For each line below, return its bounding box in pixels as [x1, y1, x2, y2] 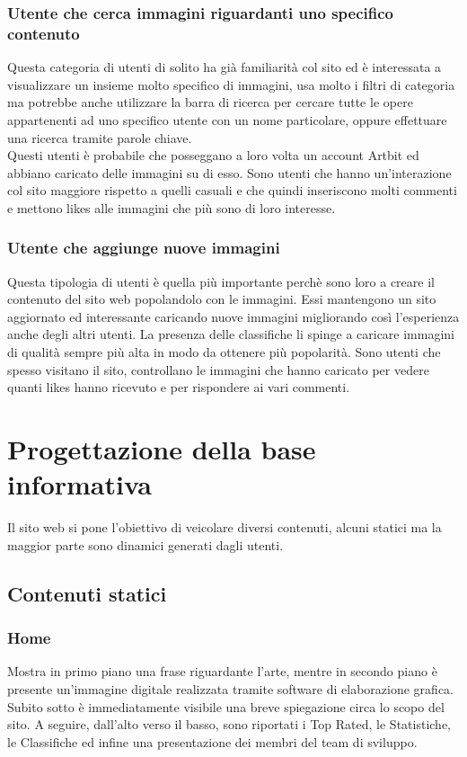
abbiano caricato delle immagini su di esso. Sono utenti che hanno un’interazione [7, 163, 452, 182]
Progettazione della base [7, 431, 316, 468]
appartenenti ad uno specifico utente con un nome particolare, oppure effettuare [7, 110, 447, 129]
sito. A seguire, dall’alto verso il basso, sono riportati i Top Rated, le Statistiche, [7, 715, 452, 734]
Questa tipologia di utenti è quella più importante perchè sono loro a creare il [7, 272, 435, 290]
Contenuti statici [7, 579, 167, 607]
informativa [7, 466, 152, 503]
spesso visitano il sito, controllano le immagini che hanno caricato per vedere [7, 360, 429, 378]
